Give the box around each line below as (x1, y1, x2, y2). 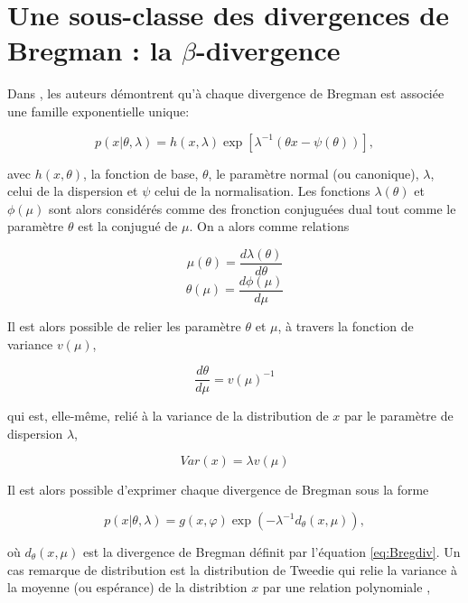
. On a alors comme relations (189, 217, 350, 236)
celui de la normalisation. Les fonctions (154, 181, 370, 200)
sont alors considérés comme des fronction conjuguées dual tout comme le (48, 199, 456, 218)
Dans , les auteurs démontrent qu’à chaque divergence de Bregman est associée (7, 84, 445, 103)
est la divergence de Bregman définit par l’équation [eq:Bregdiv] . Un (82, 543, 461, 561)
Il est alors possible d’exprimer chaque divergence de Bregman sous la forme (7, 480, 429, 499)
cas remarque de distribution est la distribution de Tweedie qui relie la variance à (7, 560, 457, 579)
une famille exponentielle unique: (7, 101, 190, 120)
